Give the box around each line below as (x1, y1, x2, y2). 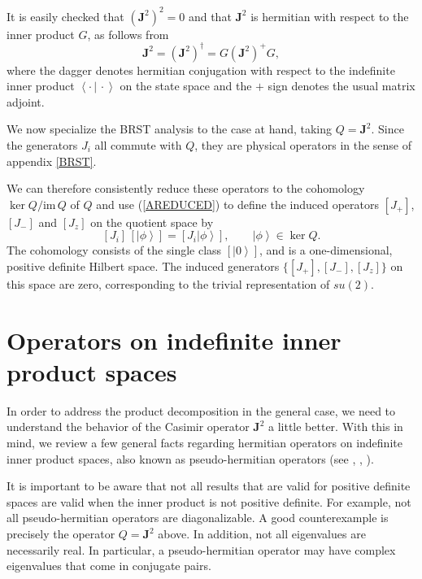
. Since (371, 120, 404, 137)
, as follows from (87, 25, 169, 42)
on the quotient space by (90, 213, 214, 230)
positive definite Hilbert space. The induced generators (7, 257, 280, 274)
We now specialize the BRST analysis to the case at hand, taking (7, 120, 333, 137)
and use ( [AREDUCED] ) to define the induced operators (96, 195, 380, 212)
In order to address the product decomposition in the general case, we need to (7, 402, 396, 419)
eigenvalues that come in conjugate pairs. (7, 557, 211, 574)
